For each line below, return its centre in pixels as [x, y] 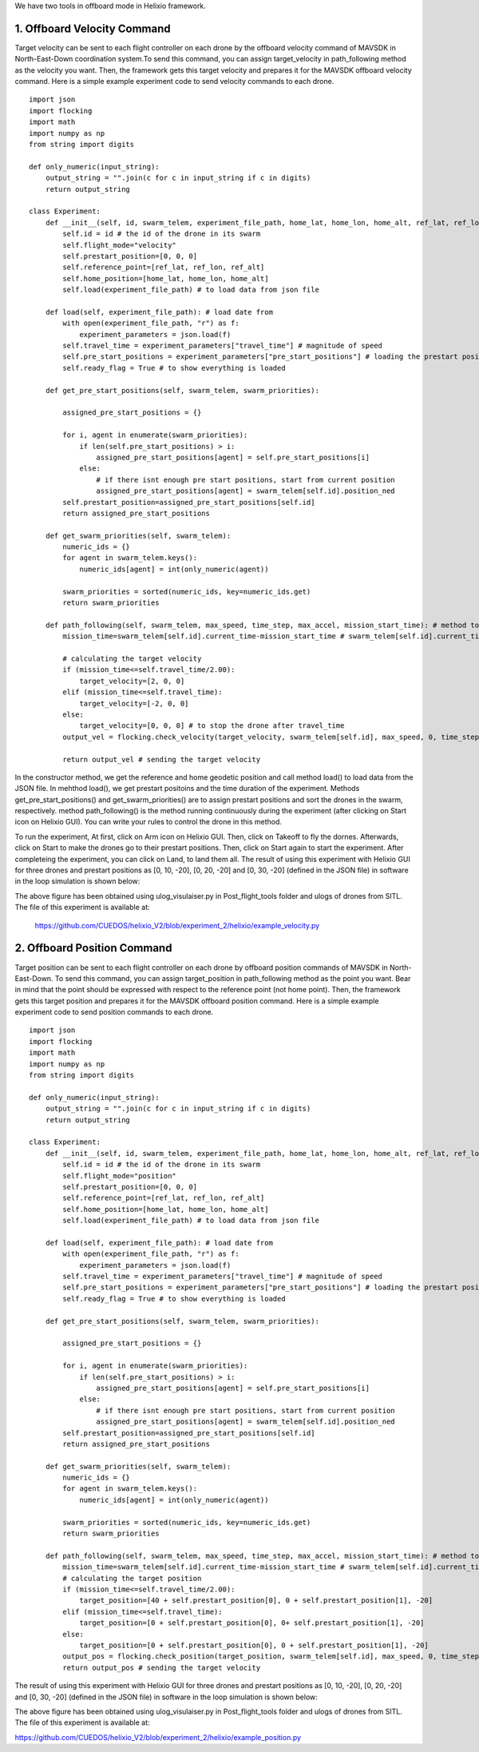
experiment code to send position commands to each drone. [114, 1012]
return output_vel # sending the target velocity [162, 759]
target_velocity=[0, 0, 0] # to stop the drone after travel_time [212, 726]
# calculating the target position [132, 1578]
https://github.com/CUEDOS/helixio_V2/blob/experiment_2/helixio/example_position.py [158, 1737]
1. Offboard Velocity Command [93, 28]
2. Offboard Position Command [93, 948]
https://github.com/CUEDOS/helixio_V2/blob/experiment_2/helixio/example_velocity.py [177, 925]
